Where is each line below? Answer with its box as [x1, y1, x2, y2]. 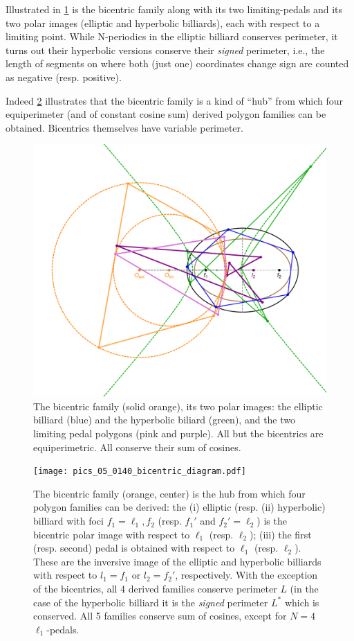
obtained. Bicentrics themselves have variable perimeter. [6, 120, 243, 134]
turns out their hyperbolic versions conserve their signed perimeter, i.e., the [6, 42, 325, 57]
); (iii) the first [250, 527, 312, 541]
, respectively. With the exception [175, 568, 318, 582]
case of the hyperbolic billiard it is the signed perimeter [33, 595, 268, 609]
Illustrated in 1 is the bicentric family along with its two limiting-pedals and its [6, 2, 342, 16]
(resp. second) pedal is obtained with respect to [33, 541, 235, 555]
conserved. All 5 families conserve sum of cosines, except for [33, 608, 287, 623]
